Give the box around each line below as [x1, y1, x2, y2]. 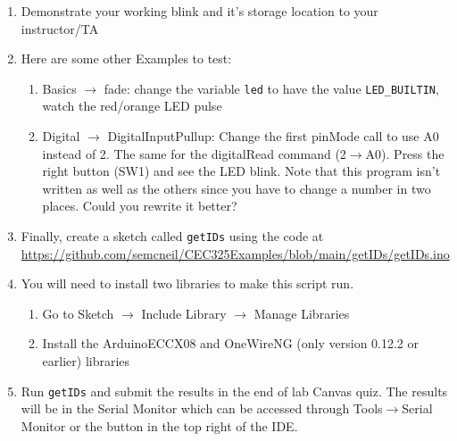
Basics [42, 79, 77, 97]
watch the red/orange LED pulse [42, 96, 222, 115]
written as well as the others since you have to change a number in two [42, 179, 431, 197]
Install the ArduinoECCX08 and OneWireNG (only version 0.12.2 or [42, 334, 420, 353]
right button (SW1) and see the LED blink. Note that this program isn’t [42, 162, 441, 180]
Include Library [141, 304, 227, 322]
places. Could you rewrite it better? [42, 196, 237, 215]
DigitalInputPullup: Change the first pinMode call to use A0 [107, 127, 439, 146]
